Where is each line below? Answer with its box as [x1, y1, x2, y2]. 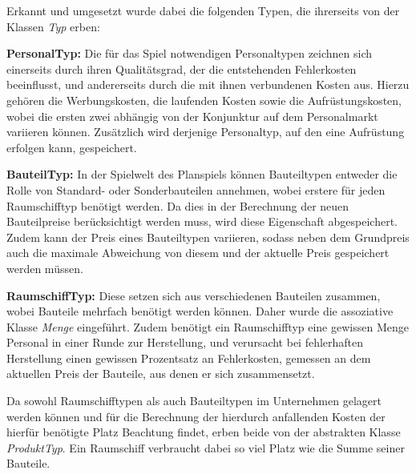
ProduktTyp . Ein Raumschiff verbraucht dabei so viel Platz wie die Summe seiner [6, 439, 405, 456]
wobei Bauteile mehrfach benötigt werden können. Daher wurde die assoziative [6, 303, 394, 319]
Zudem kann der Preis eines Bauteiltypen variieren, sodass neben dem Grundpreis [6, 228, 410, 245]
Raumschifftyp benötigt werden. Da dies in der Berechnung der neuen [6, 197, 349, 214]
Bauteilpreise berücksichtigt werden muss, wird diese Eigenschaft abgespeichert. [6, 213, 398, 230]
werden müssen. [6, 259, 83, 276]
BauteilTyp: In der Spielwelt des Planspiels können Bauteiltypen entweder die [6, 166, 398, 183]
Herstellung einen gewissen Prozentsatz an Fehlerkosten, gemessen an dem [6, 349, 371, 366]
